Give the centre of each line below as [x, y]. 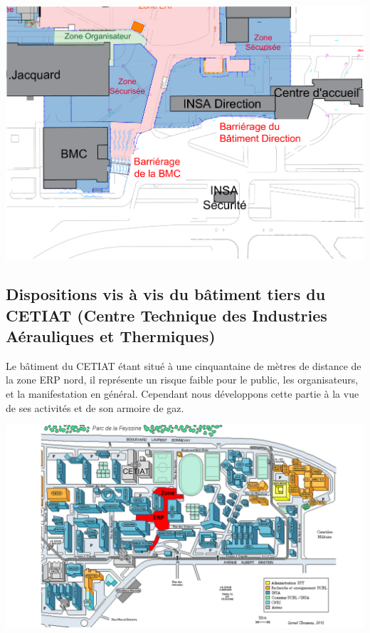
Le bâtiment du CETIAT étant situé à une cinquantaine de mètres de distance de [184, 365]
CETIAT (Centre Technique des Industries [166, 315]
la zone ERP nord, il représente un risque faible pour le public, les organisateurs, [182, 380]
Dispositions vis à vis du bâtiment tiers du [166, 294]
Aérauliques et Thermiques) [111, 335]
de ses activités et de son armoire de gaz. [95, 407]
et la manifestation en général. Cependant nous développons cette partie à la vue [183, 393]
